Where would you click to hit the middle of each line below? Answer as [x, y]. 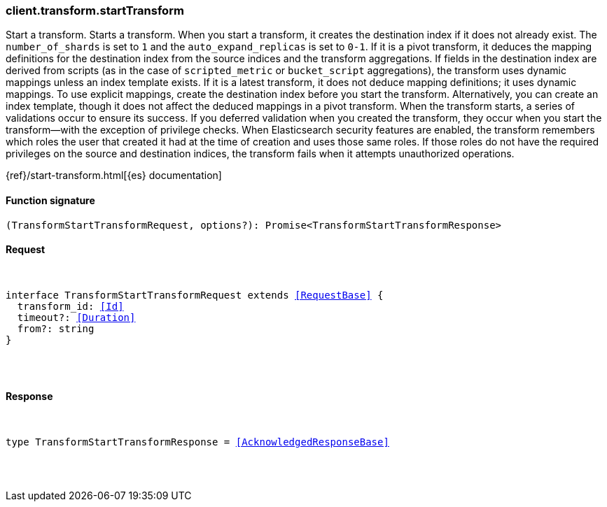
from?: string [56, 328]
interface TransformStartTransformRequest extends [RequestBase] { [195, 295]
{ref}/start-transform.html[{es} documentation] [114, 176]
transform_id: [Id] [70, 306]
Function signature [50, 200]
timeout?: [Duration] [76, 317]
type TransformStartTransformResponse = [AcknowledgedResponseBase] [197, 442]
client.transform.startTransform [95, 10]
